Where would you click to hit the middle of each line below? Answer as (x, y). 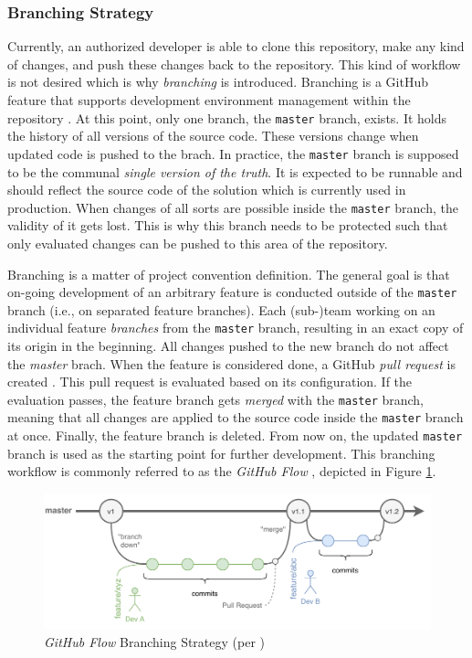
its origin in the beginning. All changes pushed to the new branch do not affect (228, 346)
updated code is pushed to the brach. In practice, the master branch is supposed (233, 153)
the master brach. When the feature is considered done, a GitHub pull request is (231, 363)
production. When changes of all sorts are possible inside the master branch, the (233, 207)
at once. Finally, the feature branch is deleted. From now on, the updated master (235, 435)
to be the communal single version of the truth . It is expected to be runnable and (235, 171)
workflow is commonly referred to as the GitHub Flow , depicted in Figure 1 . (222, 471)
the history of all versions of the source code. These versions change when (213, 136)
